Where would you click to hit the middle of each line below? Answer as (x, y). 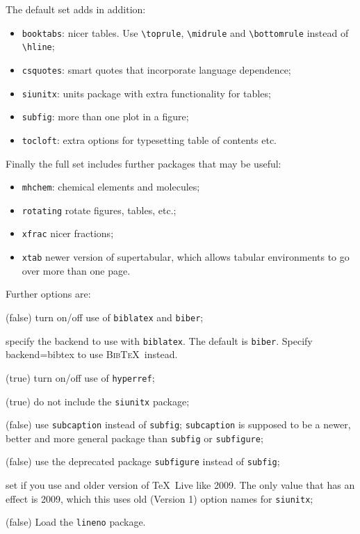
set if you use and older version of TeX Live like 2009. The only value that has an (180, 485)
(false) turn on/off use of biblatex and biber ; (105, 317)
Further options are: (48, 294)
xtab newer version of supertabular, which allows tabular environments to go (186, 257)
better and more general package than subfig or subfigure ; (134, 438)
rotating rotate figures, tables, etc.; (99, 210)
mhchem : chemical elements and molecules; (111, 187)
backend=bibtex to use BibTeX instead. (92, 354)
